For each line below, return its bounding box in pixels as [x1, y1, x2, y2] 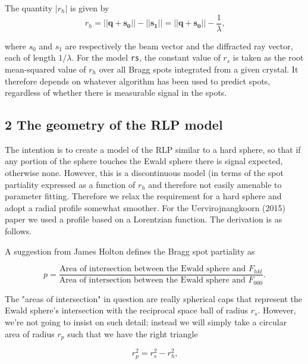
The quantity [5, 2, 53, 14]
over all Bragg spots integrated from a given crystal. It [99, 62, 298, 75]
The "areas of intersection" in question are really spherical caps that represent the [5, 292, 303, 305]
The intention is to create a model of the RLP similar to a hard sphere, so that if [5, 143, 301, 155]
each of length [5, 51, 56, 64]
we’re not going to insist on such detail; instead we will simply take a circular [5, 315, 287, 328]
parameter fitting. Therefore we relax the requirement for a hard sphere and [5, 190, 282, 202]
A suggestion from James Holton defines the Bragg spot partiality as [5, 244, 255, 257]
